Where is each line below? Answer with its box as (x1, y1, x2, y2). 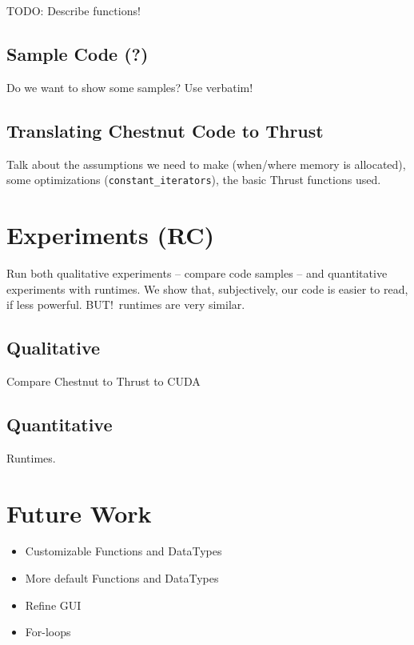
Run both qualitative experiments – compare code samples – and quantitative (6, 264, 388, 281)
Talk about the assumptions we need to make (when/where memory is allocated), (6, 155, 406, 172)
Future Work (6, 496, 152, 529)
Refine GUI (25, 596, 82, 613)
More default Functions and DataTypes (25, 570, 219, 587)
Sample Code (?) (6, 41, 149, 66)
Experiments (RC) (6, 218, 215, 251)
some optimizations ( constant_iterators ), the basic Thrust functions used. (6, 171, 381, 188)
